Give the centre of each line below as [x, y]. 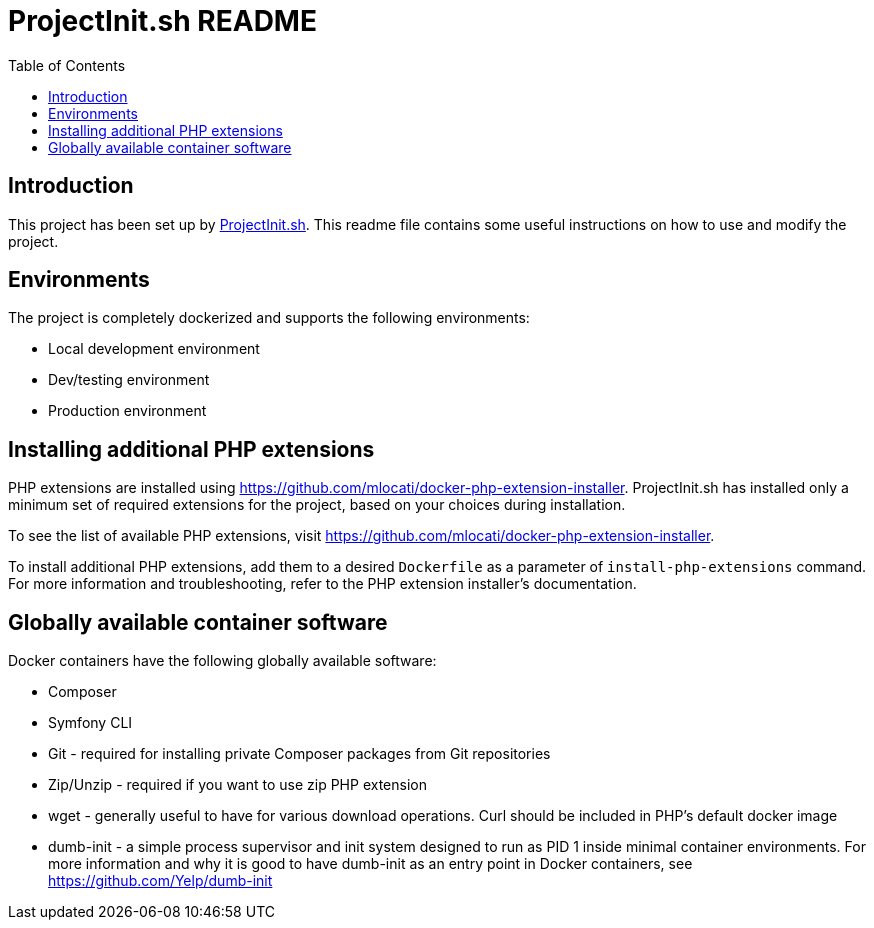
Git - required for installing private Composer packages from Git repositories [299, 754]
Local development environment [154, 349]
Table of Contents [67, 65]
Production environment [127, 411]
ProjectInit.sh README [162, 21]
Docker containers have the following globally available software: [222, 661]
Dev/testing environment [129, 380]
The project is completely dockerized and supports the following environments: [269, 318]
